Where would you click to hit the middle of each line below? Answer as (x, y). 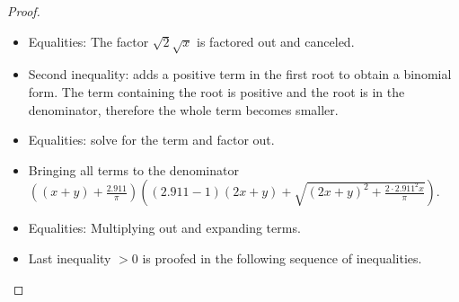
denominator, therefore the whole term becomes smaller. (183, 109)
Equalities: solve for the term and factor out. (151, 140)
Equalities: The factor (88, 41)
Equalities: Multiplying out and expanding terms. (164, 228)
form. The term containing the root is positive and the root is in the (216, 91)
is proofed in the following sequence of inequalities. (282, 258)
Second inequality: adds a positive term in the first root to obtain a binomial (240, 74)
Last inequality (70, 258)
